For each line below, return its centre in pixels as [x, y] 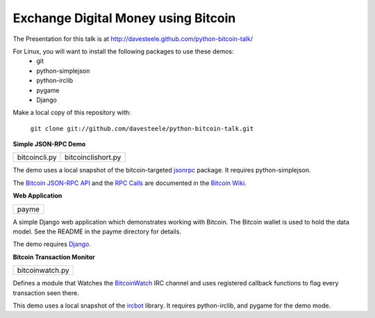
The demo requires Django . [52, 244]
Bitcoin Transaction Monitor [54, 257]
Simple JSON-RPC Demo [49, 144]
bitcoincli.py [37, 157]
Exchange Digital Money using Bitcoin [124, 18]
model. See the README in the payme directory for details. [97, 231]
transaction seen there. [46, 293]
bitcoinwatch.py [43, 270]
